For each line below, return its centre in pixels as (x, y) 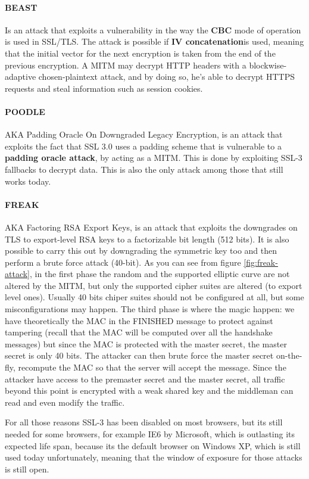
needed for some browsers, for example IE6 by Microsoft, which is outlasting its (150, 434)
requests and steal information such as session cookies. (104, 88)
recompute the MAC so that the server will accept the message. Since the (152, 367)
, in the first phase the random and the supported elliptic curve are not (160, 274)
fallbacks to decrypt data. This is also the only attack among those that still (144, 169)
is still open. (27, 469)
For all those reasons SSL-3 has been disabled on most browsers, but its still (144, 422)
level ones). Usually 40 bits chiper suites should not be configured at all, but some (154, 297)
